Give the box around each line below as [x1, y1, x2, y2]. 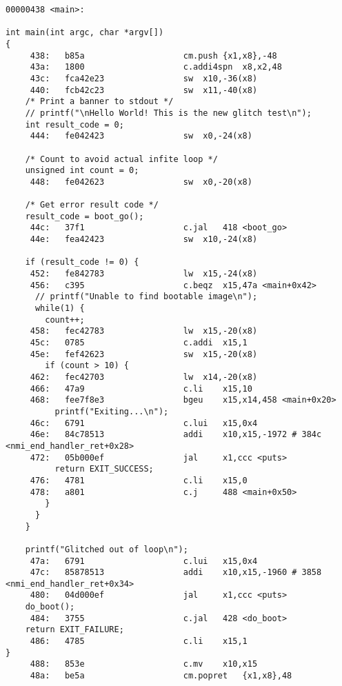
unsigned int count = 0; [25, 165, 139, 176]
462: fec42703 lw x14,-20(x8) [30, 372, 258, 382]
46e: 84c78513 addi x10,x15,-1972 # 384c [30, 430, 322, 440]
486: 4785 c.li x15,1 [30, 636, 248, 647]
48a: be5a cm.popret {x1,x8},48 [30, 671, 292, 681]
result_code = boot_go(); [25, 211, 144, 221]
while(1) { [34, 303, 85, 314]
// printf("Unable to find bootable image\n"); [34, 292, 258, 302]
